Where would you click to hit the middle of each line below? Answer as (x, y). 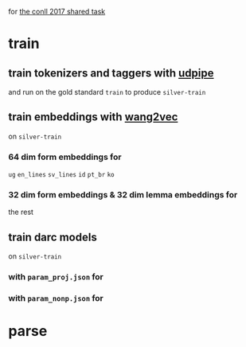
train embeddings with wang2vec (93, 117)
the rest (21, 212)
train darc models (53, 237)
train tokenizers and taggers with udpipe (111, 73)
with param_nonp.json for (56, 298)
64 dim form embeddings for (65, 157)
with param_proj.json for (56, 277)
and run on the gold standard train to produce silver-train (107, 92)
